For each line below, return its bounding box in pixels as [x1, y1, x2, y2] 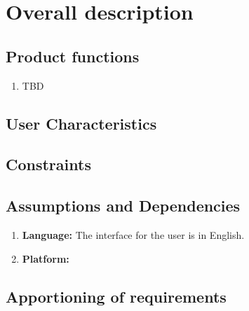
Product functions [6, 45, 140, 67]
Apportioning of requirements [6, 285, 227, 307]
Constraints [6, 153, 91, 175]
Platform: [22, 251, 69, 265]
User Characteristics [6, 112, 157, 134]
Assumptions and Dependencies [6, 195, 241, 216]
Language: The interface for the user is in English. [22, 227, 245, 242]
